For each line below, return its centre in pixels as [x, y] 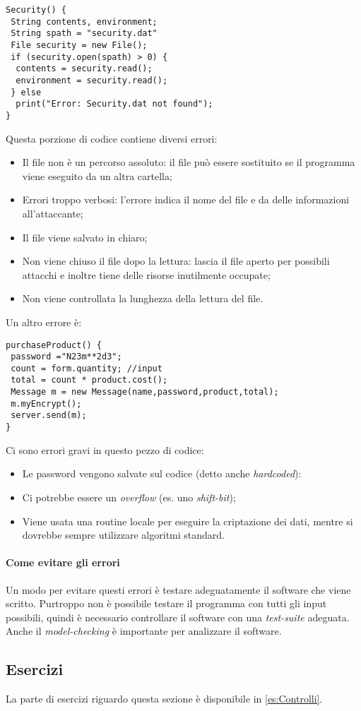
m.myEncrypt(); [46, 404]
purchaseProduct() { [54, 345]
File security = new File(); [79, 45]
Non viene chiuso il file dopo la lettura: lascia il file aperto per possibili [176, 261]
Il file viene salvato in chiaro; [85, 237]
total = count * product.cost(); [89, 380]
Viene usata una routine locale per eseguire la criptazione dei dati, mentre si [188, 521]
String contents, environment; [84, 22]
